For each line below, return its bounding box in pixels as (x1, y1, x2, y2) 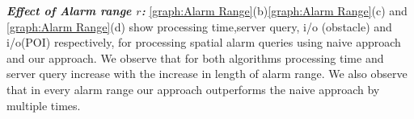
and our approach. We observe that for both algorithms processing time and (6, 49, 384, 66)
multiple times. (6, 96, 81, 113)
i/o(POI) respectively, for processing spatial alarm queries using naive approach (6, 34, 401, 51)
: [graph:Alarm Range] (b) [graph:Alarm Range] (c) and (141, 2, 408, 18)
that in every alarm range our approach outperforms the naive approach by (6, 80, 380, 97)
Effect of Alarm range (6, 2, 132, 18)
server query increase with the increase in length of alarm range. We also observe (6, 65, 408, 82)
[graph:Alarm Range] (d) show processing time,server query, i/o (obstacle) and (6, 18, 392, 35)
